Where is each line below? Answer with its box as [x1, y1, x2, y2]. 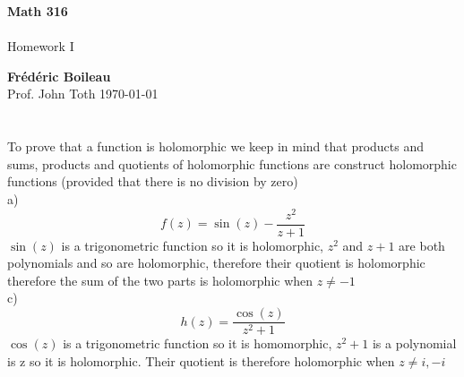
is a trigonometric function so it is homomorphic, [63, 334, 332, 353]
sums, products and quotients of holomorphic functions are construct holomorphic [7, 154, 457, 173]
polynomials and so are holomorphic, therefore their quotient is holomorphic [7, 253, 425, 272]
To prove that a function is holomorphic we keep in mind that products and [7, 137, 425, 156]
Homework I [7, 37, 74, 56]
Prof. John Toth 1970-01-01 [7, 84, 159, 103]
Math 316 [7, 2, 68, 20]
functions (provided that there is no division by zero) [7, 172, 298, 191]
